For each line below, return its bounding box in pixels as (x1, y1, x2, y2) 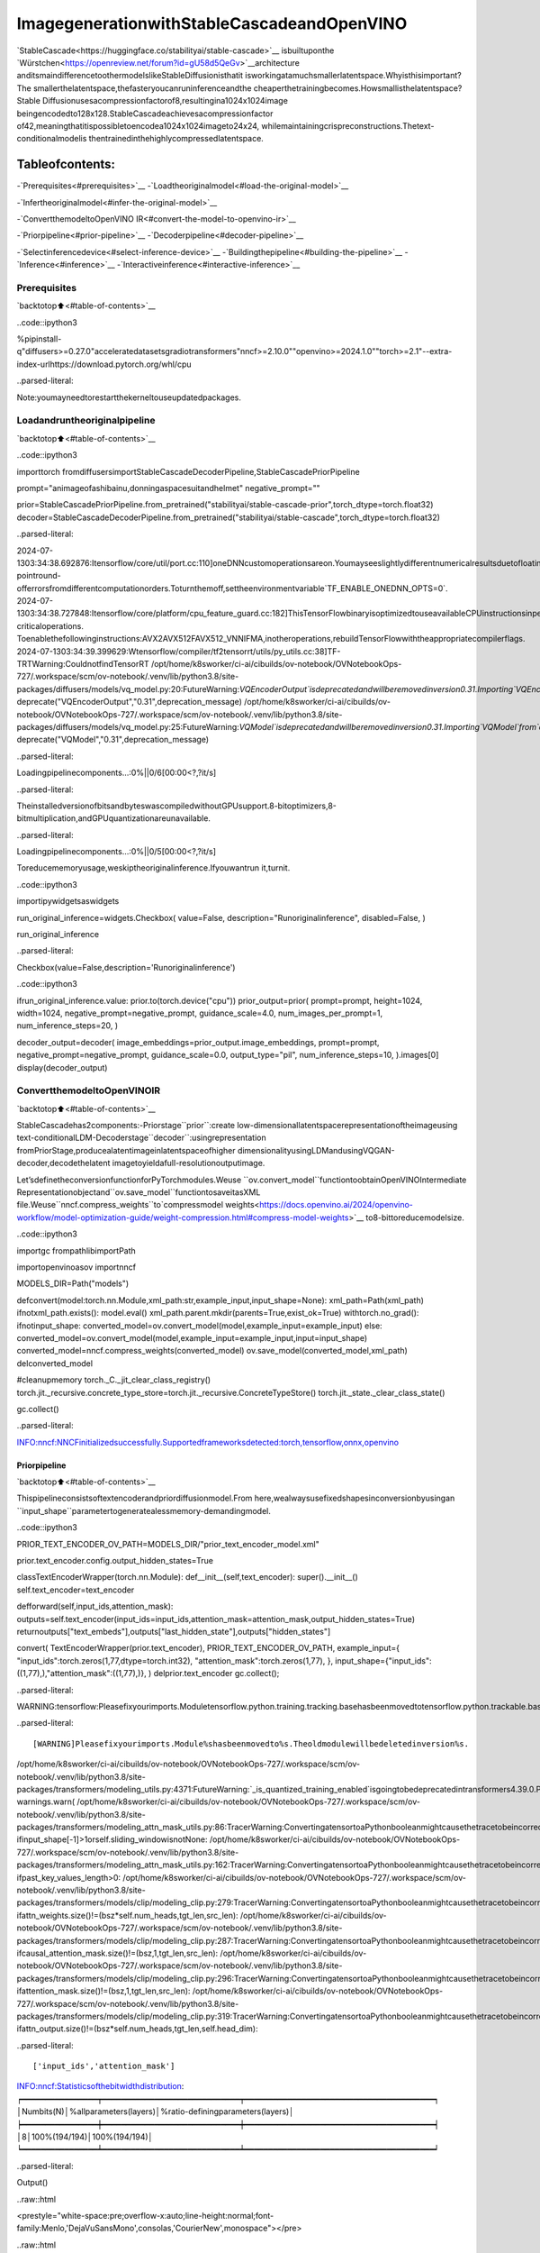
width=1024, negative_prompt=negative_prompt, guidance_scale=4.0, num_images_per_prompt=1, (16, 1008, 382, 1018)
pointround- (16, 570, 62, 581)
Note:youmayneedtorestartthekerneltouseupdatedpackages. (16, 392, 242, 403)
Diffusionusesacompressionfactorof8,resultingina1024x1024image (41, 96, 288, 106)
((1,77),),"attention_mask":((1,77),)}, (16, 1668, 148, 1679)
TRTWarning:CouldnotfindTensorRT (16, 659, 149, 670)
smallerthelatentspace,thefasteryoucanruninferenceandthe (32, 82, 252, 94)
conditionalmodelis (16, 133, 87, 144)
